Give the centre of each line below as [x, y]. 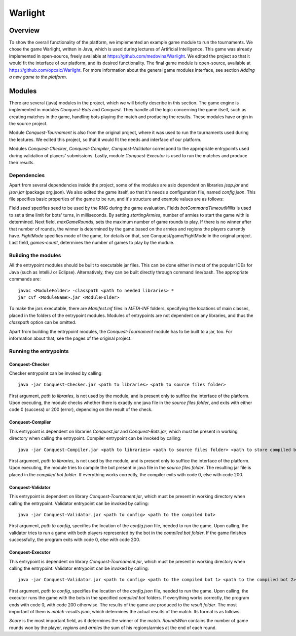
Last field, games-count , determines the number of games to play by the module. [92, 243]
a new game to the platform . [38, 77]
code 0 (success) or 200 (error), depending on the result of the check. [81, 409]
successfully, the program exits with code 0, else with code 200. [75, 540]
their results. [22, 163]
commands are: [25, 279]
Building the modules [35, 256]
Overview [24, 30]
